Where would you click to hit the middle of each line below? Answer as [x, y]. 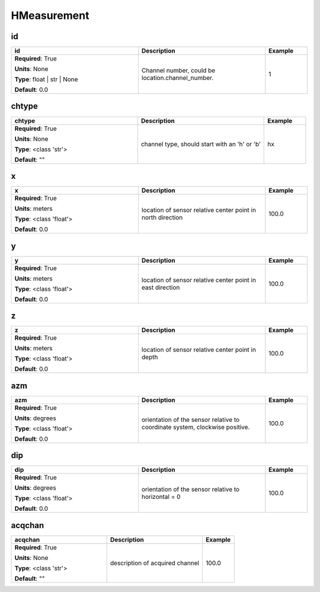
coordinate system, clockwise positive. [196, 427]
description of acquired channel [155, 563]
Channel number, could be [178, 71]
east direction [161, 287]
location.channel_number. [177, 78]
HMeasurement [50, 15]
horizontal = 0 [161, 497]
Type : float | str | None [46, 79]
